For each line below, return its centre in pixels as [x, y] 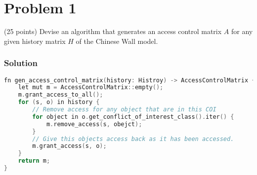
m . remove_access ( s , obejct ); [94, 124]
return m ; [34, 161]
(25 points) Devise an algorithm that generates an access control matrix [113, 31]
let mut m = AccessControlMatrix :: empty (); [91, 87]
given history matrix [35, 41]
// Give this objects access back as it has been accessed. [133, 139]
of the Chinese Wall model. [117, 41]
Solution [21, 63]
